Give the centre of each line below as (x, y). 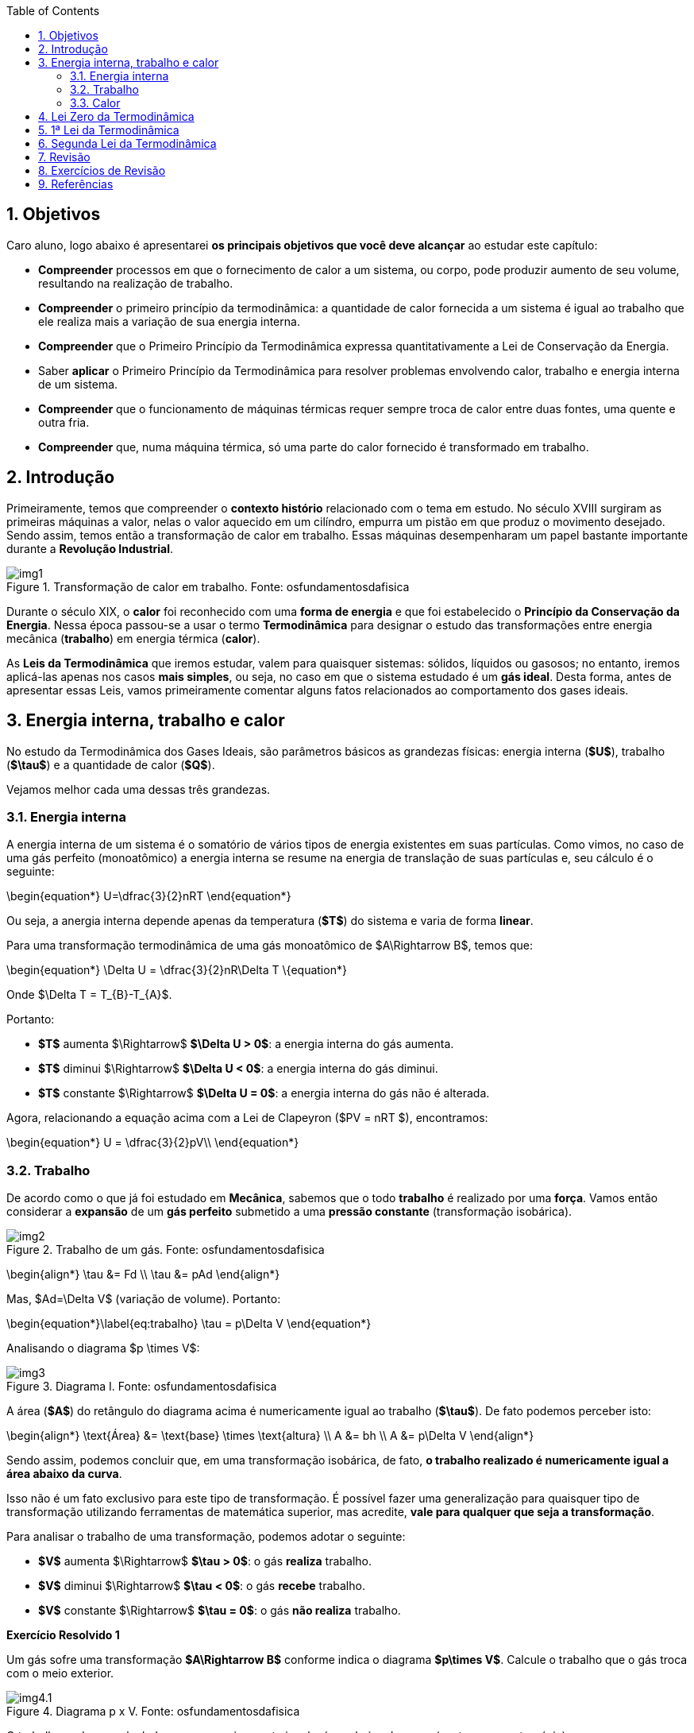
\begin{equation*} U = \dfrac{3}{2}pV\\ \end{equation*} (153, 1143)
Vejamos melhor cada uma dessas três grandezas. (139, 789)
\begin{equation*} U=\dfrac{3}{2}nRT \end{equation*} (149, 896)
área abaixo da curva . (64, 1474)
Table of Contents (53, 11)
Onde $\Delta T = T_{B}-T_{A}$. (89, 995)
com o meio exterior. (60, 1673)
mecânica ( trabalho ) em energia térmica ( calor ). (133, 638)
